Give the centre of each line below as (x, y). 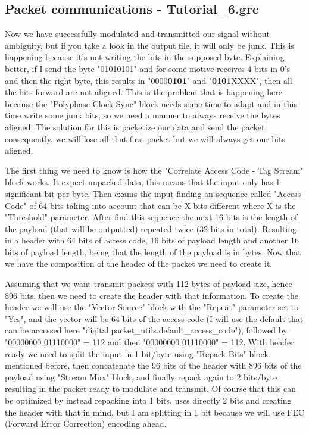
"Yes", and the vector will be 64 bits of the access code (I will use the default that (154, 318)
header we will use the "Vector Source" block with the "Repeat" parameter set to (152, 307)
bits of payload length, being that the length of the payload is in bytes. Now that (153, 252)
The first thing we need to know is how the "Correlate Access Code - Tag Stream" (154, 170)
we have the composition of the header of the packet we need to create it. (139, 263)
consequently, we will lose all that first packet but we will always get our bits (145, 138)
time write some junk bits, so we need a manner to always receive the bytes (143, 115)
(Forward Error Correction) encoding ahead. (86, 424)
